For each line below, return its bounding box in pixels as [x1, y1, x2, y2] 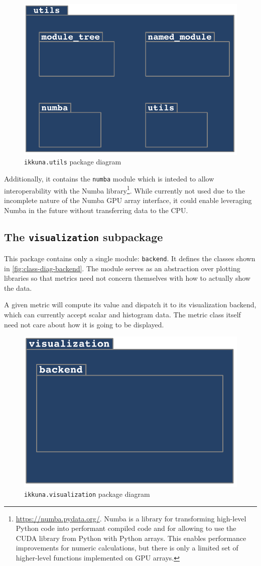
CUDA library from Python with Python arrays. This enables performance [16, 532, 246, 543]
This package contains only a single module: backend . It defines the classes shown [4, 253, 255, 263]
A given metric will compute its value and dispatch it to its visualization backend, [4, 299, 256, 310]
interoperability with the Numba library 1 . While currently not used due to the [4, 183, 245, 196]
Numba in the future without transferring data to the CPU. [4, 205, 188, 215]
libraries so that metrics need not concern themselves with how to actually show [4, 273, 250, 283]
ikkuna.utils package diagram [24, 156, 121, 167]
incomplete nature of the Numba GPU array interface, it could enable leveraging [4, 195, 252, 205]
